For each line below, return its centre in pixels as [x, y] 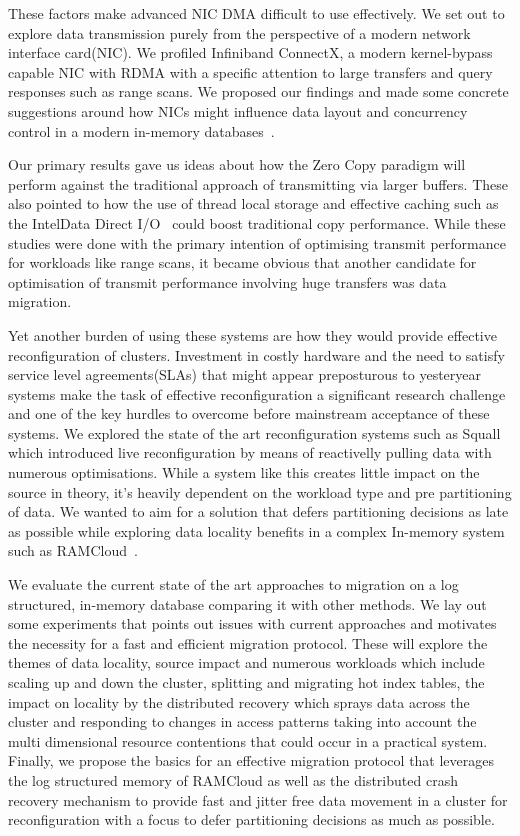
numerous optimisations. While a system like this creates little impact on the [244, 472]
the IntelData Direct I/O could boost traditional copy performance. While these [257, 222]
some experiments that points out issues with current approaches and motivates [252, 623]
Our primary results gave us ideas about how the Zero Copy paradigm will [237, 164]
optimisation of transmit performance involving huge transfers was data [227, 281]
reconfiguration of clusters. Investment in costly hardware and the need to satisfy [256, 354]
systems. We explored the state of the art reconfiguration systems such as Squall [254, 432]
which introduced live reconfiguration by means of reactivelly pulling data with [250, 452]
